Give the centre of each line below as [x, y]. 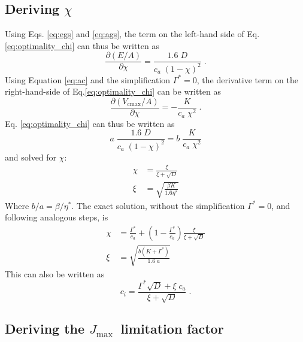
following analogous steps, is [57, 217]
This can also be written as [55, 273]
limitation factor [172, 329]
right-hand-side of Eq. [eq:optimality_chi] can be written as [113, 91]
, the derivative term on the [247, 79]
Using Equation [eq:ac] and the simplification [88, 79]
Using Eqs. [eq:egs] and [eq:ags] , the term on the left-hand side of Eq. [132, 34]
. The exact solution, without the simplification [158, 205]
